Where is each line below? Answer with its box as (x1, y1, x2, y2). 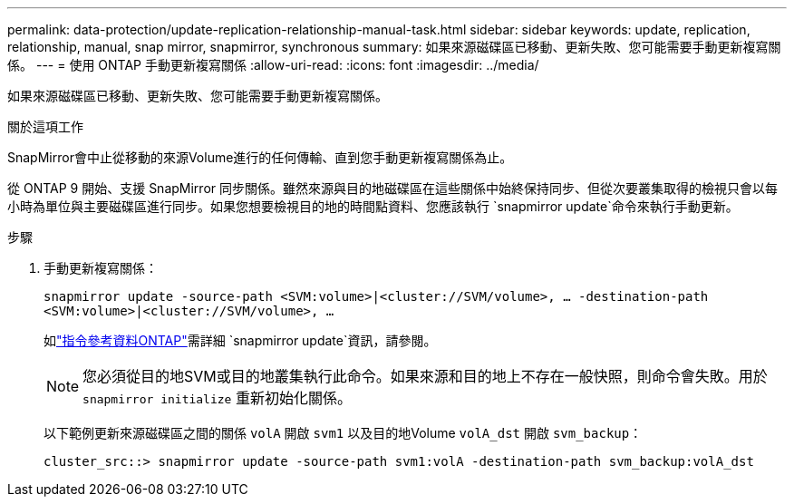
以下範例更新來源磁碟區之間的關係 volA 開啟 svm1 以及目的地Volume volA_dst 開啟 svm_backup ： (44, 425, 643, 441)
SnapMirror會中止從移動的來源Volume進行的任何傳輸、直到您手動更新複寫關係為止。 (7, 150, 513, 165)
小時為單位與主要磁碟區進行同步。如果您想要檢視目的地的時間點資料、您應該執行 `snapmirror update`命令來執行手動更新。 (7, 199, 739, 214)
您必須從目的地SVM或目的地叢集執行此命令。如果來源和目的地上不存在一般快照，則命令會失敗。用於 (82, 367, 768, 385)
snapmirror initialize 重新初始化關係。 (82, 389, 352, 407)
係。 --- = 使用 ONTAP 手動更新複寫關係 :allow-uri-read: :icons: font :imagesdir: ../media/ (7, 57, 539, 73)
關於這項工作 (7, 119, 83, 134)
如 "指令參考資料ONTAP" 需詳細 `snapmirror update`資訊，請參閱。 (44, 333, 437, 348)
